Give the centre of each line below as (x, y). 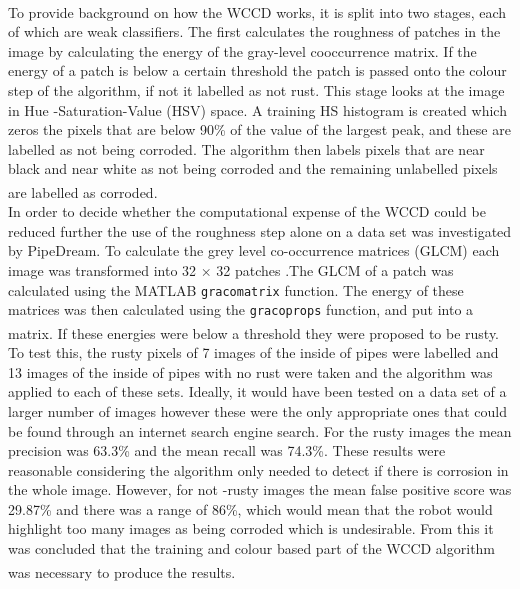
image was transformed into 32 (102, 269)
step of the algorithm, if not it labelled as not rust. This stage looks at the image (256, 89)
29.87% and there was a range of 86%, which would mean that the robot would (250, 508)
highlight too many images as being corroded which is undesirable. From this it (251, 528)
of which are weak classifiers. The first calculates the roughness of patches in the (254, 31)
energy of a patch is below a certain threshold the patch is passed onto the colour (257, 70)
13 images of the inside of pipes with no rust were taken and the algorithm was (250, 371)
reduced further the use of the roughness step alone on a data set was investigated (260, 230)
